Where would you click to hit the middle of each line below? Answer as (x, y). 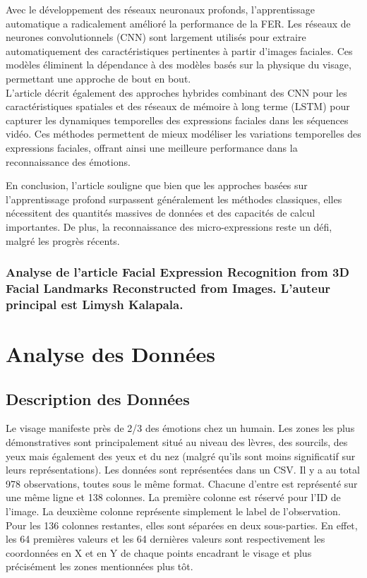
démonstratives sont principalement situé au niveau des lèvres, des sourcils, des (177, 441)
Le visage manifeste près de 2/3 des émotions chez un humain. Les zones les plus (180, 428)
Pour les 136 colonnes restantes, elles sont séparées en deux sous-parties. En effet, (182, 525)
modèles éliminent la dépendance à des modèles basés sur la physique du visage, (179, 65)
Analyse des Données (110, 353)
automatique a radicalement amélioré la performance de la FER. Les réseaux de (178, 23)
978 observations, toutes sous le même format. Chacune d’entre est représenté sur (182, 483)
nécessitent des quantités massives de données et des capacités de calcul (161, 213)
